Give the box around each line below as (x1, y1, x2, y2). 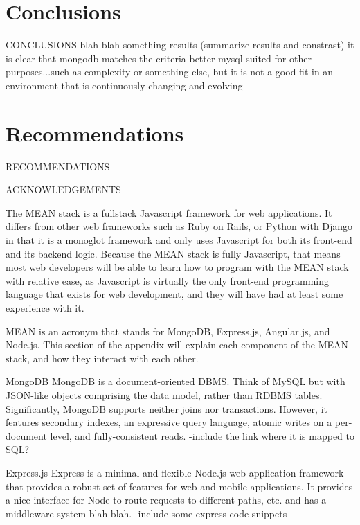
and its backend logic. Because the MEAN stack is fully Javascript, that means (6, 246, 341, 260)
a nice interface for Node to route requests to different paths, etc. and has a (6, 492, 327, 507)
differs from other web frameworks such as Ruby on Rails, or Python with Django (6, 219, 353, 233)
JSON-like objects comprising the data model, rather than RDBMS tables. (6, 387, 323, 402)
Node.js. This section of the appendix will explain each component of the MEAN (6, 337, 349, 352)
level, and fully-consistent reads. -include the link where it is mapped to (50, 428, 354, 443)
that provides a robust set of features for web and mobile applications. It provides (6, 479, 353, 493)
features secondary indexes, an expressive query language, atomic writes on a (6, 415, 332, 429)
